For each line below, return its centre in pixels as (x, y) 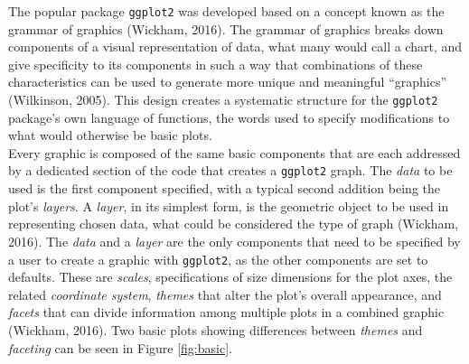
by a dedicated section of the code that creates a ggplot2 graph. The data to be (230, 170)
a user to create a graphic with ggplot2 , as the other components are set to (218, 259)
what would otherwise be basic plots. (110, 135)
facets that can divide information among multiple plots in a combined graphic (226, 312)
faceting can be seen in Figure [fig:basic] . (120, 347)
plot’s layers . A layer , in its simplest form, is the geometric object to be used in (229, 205)
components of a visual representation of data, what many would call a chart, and (235, 47)
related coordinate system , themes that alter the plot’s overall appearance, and (225, 294)
